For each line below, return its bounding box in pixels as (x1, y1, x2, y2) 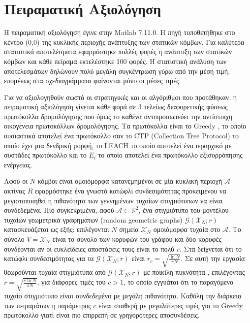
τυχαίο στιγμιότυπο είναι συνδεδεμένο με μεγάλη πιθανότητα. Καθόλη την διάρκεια (4, 291, 242, 301)
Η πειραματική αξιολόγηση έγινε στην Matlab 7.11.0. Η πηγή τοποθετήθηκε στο (4, 27, 235, 37)
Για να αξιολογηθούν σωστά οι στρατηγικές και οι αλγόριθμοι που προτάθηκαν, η (4, 92, 237, 102)
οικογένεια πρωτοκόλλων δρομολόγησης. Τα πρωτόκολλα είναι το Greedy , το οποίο (4, 121, 247, 131)
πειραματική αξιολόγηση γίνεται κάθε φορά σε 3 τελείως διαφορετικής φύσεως (4, 101, 228, 112)
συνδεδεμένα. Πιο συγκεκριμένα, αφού (4, 205, 114, 215)
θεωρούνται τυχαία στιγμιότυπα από (4, 267, 106, 277)
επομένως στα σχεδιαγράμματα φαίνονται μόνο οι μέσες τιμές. (4, 75, 181, 86)
